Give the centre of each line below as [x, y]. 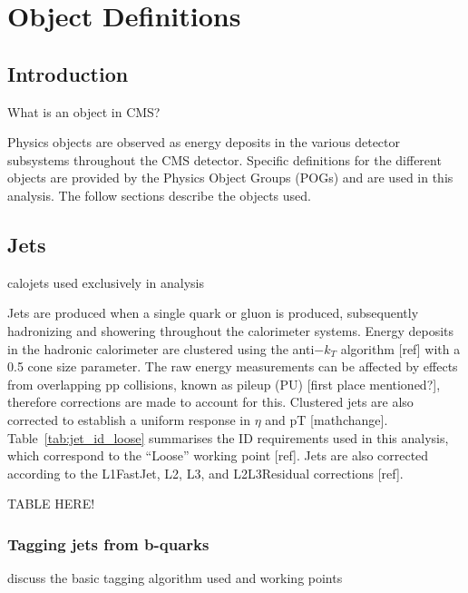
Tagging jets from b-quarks [108, 544]
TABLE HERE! [51, 504]
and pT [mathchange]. [327, 419]
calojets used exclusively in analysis [106, 282]
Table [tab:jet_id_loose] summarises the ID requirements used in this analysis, [228, 437]
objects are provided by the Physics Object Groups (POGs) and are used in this [230, 178]
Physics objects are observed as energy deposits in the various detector [204, 142]
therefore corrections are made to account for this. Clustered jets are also [210, 402]
